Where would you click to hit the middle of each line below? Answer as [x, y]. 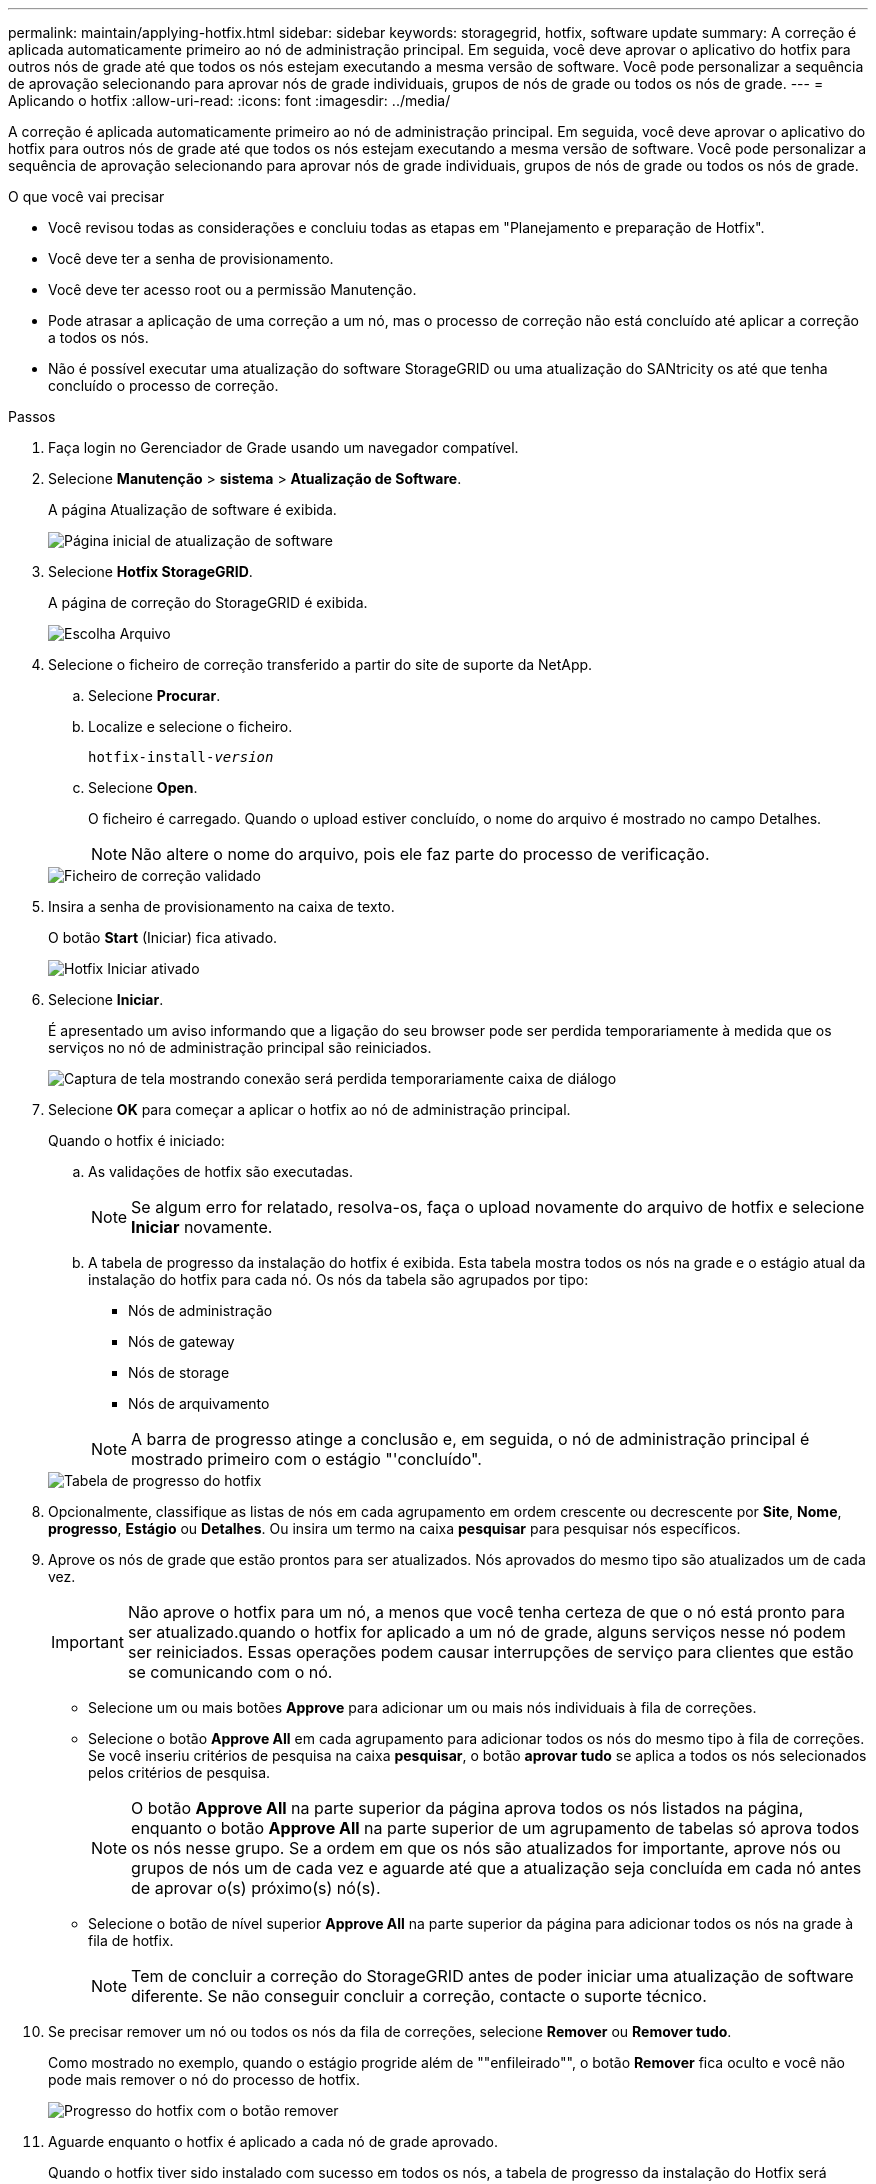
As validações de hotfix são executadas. [221, 1171]
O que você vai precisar [86, 196]
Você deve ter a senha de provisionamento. [191, 258]
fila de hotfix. [131, 1940]
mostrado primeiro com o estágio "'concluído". [306, 1459]
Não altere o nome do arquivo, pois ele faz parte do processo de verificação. [420, 854]
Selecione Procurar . [154, 695]
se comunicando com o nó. [230, 1672]
